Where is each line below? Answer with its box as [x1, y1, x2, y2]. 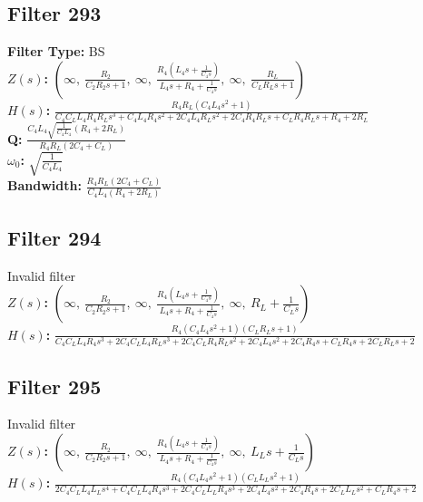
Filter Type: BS [7, 42, 105, 61]
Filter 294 [7, 223, 102, 251]
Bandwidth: [7, 176, 82, 195]
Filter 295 [7, 372, 102, 400]
